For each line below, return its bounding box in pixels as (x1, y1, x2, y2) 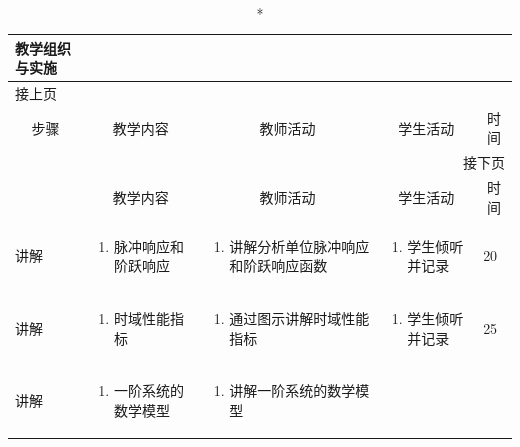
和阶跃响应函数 (229, 255, 328, 276)
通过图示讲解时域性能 (229, 308, 370, 329)
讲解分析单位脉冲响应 (229, 235, 370, 256)
